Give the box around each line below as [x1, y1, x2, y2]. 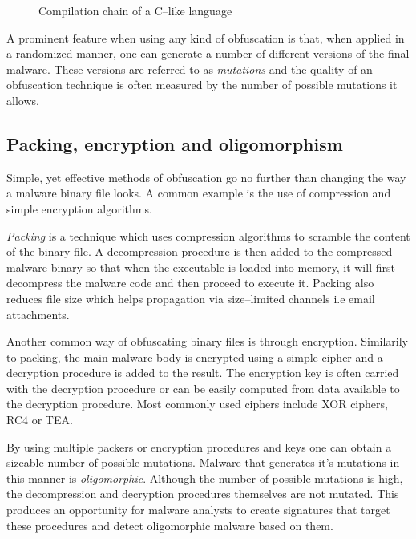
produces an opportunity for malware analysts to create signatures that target [6, 501, 390, 518]
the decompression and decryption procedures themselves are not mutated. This [6, 485, 399, 502]
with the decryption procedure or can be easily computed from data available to [6, 379, 400, 396]
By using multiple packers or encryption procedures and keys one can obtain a [6, 438, 392, 455]
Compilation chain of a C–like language [38, 2, 232, 18]
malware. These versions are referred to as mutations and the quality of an [6, 60, 373, 77]
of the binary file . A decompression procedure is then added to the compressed [6, 243, 393, 260]
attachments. [6, 306, 70, 322]
